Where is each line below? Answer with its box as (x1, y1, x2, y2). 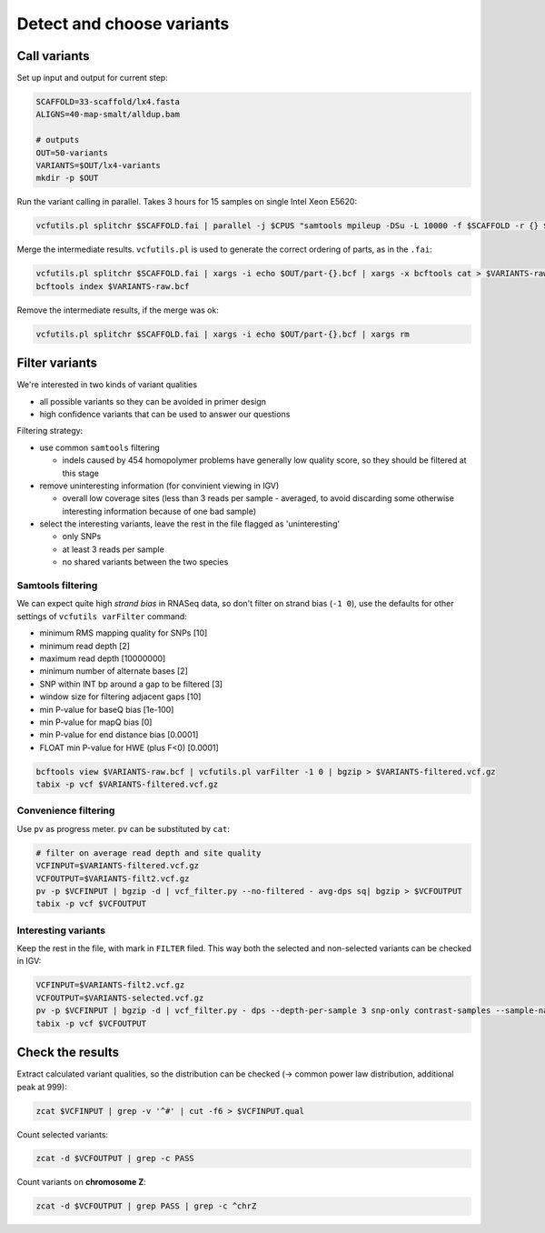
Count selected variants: (16, 1128, 109, 1140)
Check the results (16, 1045, 120, 1060)
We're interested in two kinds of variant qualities (16, 379, 198, 390)
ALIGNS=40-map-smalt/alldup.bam (35, 109, 181, 120)
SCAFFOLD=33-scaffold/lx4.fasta (35, 96, 181, 107)
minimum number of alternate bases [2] (39, 666, 188, 677)
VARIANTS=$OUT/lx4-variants (35, 160, 161, 170)
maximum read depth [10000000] (39, 653, 166, 664)
